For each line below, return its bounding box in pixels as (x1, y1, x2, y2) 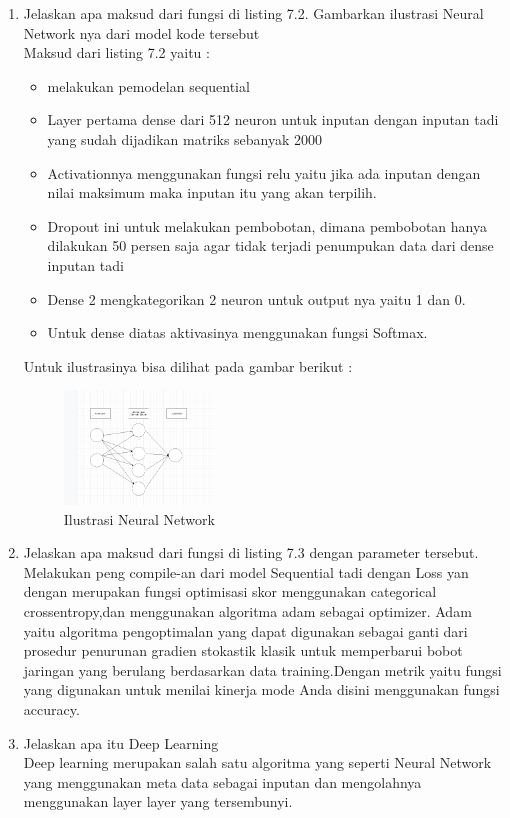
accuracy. (23, 699, 80, 720)
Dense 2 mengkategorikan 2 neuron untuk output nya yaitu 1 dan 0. (47, 288, 466, 309)
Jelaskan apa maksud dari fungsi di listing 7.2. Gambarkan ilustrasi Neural (23, 3, 484, 23)
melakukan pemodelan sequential (47, 75, 250, 96)
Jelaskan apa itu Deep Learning (23, 732, 219, 753)
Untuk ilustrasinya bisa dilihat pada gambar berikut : (23, 355, 353, 376)
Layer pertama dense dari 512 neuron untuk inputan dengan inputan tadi (47, 109, 499, 130)
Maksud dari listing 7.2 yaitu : (23, 42, 210, 63)
